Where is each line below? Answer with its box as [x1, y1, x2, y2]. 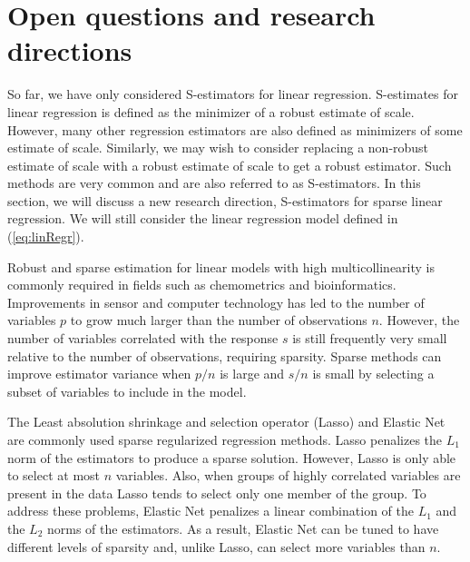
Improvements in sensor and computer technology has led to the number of [7, 292, 425, 311]
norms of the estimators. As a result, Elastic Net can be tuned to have [47, 518, 439, 537]
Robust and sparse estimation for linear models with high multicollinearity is [7, 257, 436, 276]
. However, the [378, 311, 460, 330]
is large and [220, 364, 285, 383]
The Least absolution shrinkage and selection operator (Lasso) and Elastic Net [7, 412, 446, 431]
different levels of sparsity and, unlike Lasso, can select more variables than [7, 537, 426, 556]
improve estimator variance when [7, 364, 191, 383]
